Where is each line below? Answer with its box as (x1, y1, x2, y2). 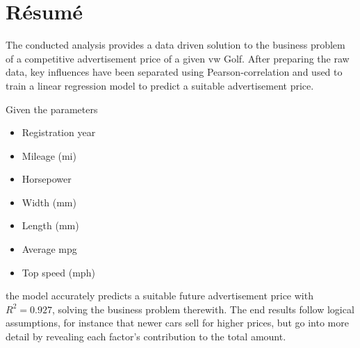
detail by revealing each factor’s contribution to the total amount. (6, 329, 286, 344)
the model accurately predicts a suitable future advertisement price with (6, 288, 313, 303)
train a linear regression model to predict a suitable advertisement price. (6, 78, 314, 92)
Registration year (22, 125, 96, 140)
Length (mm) (22, 218, 79, 233)
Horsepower (22, 172, 72, 186)
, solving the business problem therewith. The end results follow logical (51, 301, 354, 316)
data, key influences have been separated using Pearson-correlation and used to (6, 65, 343, 79)
